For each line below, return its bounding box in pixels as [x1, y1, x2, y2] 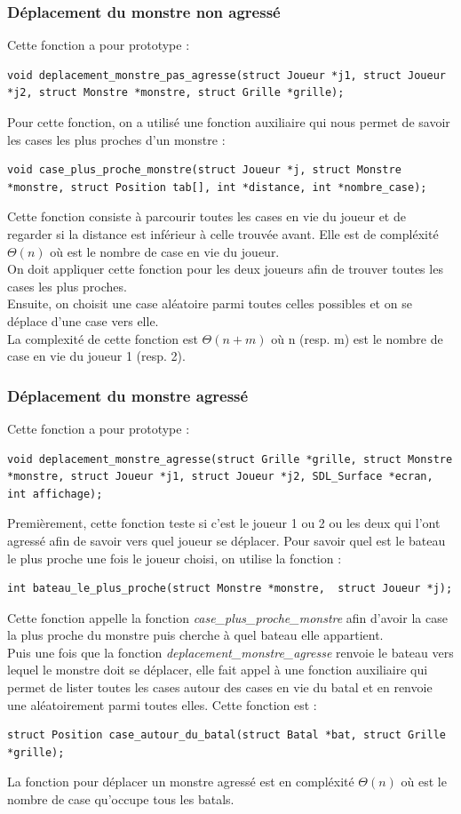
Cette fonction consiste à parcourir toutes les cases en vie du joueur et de [7, 207, 406, 226]
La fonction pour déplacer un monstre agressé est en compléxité [7, 772, 354, 791]
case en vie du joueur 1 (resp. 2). [7, 347, 186, 365]
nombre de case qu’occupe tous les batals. [7, 790, 234, 809]
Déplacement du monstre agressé [7, 384, 249, 406]
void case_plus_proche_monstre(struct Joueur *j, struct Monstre [7, 164, 401, 177]
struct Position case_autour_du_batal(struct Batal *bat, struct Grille [7, 729, 446, 742]
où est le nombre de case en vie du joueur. [50, 242, 280, 260]
